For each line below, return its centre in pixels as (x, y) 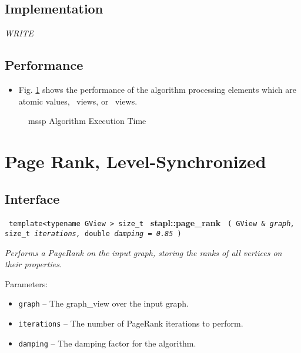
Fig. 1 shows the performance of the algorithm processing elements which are (157, 89)
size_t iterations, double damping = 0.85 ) (93, 234)
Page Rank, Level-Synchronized (136, 161)
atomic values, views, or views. (78, 101)
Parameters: (26, 283)
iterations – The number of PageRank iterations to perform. (131, 323)
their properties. (34, 264)
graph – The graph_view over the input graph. (103, 303)
